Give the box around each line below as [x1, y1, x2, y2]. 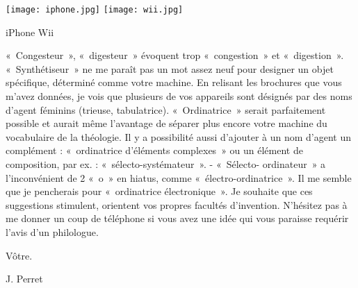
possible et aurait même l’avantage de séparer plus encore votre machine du [6, 116, 327, 130]
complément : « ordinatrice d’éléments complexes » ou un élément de [6, 143, 303, 158]
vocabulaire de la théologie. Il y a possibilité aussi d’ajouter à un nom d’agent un [6, 129, 352, 144]
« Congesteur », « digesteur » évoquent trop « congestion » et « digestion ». [6, 48, 344, 62]
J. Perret [6, 271, 43, 286]
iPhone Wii [6, 24, 54, 39]
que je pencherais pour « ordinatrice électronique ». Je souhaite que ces [6, 184, 313, 198]
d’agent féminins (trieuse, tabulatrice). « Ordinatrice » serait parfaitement [6, 102, 326, 117]
